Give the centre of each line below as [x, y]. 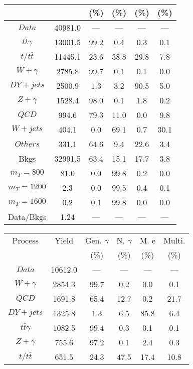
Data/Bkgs [27, 217]
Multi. [174, 240]
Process [25, 240]
